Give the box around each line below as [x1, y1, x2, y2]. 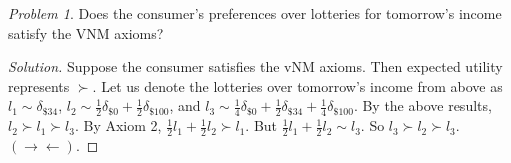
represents [8, 75, 70, 96]
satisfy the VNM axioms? [8, 22, 164, 43]
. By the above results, [353, 95, 492, 116]
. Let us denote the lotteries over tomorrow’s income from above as [92, 75, 503, 96]
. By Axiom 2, [74, 115, 162, 136]
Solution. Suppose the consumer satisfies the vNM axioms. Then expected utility [8, 56, 503, 77]
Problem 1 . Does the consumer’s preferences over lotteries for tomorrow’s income [8, 3, 502, 23]
